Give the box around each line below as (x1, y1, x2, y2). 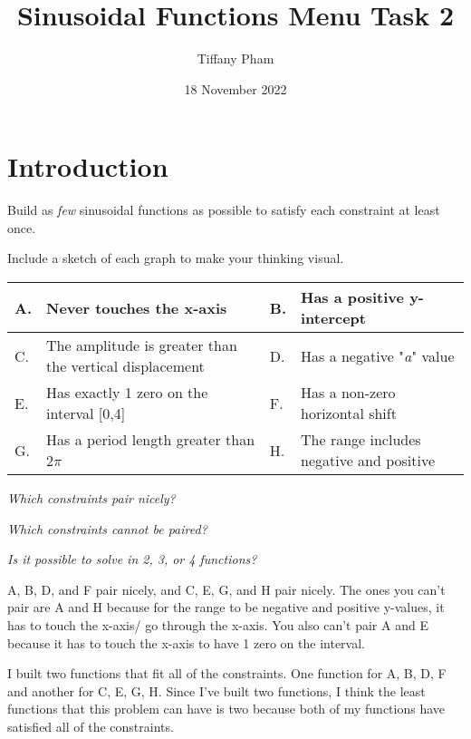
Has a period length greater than (46, 429, 255, 451)
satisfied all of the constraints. (7, 716, 174, 735)
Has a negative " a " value (301, 345, 455, 366)
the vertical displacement (46, 355, 205, 377)
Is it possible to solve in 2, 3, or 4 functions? (7, 549, 257, 569)
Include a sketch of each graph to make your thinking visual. (7, 248, 344, 267)
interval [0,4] (46, 403, 126, 424)
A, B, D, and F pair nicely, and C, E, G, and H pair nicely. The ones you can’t (7, 579, 446, 598)
